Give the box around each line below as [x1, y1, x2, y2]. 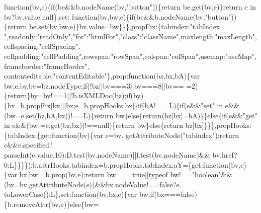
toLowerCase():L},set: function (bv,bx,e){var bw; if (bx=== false [4, 189, 195, 199]
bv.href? [212, 149, 237, 160]
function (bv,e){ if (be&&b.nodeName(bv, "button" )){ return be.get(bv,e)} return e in [4, 2, 256, 12]
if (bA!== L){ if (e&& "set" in [138, 100, 223, 110]
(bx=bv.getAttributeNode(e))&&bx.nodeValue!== [4, 179, 159, 189]
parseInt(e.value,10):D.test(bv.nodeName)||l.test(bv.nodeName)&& [4, 149, 210, 160]
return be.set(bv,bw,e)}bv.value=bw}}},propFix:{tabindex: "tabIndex [8, 21, 220, 32]
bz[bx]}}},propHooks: [185, 120, 252, 130]
